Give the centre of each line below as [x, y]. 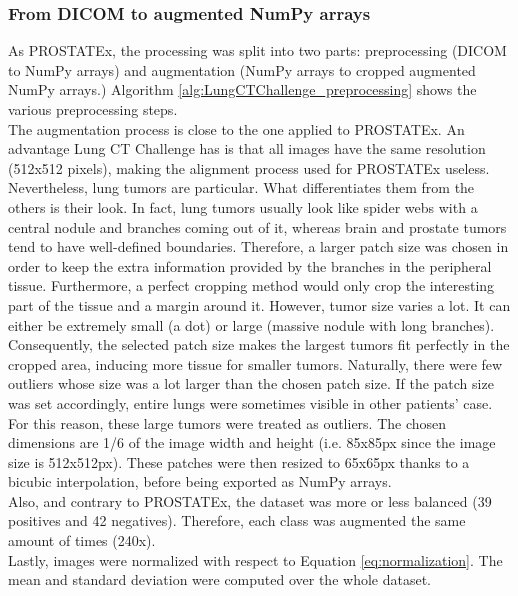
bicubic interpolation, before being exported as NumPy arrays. [200, 481]
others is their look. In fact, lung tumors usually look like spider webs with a [243, 206]
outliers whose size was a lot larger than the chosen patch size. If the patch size [251, 383]
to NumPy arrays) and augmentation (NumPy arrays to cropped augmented [242, 69]
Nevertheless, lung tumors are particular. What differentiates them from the [241, 187]
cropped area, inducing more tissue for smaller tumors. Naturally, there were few [255, 363]
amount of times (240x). [82, 540]
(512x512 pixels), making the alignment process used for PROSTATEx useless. [249, 167]
